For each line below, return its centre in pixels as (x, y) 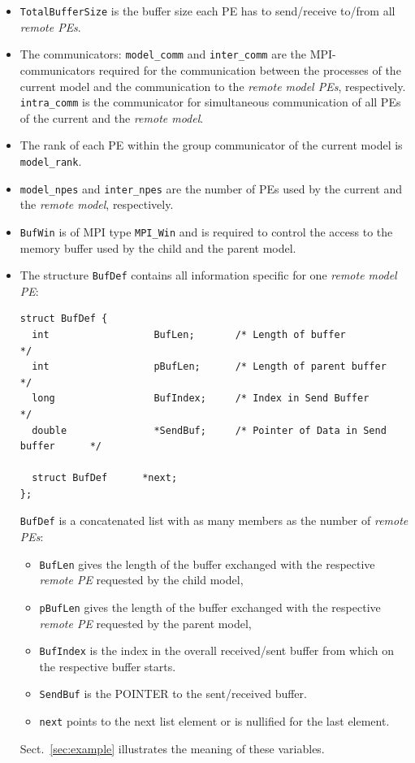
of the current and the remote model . (112, 117)
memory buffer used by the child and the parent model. (158, 247)
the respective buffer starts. (108, 666)
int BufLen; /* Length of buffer (189, 334)
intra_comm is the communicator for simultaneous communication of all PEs (210, 102)
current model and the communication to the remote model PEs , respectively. (213, 86)
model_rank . (51, 160)
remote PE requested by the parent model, (145, 623)
